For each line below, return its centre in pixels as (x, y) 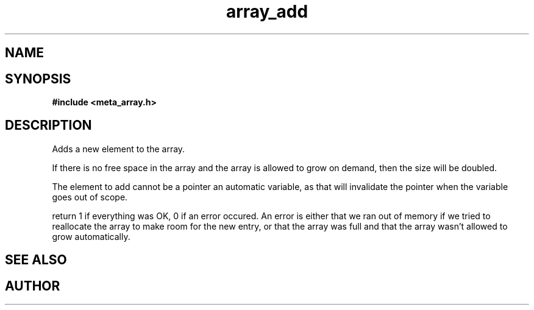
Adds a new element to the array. (119, 149)
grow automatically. (91, 236)
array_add (267, 12)
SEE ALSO (36, 260)
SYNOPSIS (38, 79)
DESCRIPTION (48, 125)
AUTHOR (33, 286)
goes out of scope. (90, 197)
